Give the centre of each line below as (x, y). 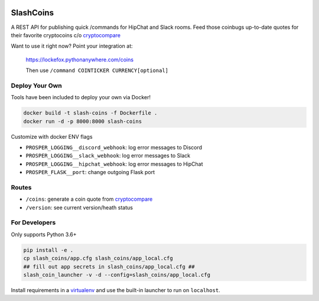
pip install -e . (48, 250)
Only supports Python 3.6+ (44, 234)
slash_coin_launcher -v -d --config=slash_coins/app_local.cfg (117, 275)
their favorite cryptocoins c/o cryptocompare (66, 35)
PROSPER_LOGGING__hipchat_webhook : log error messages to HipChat (114, 164)
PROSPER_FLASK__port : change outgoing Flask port (90, 172)
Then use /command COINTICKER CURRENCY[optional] (97, 70)
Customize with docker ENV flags (52, 136)
